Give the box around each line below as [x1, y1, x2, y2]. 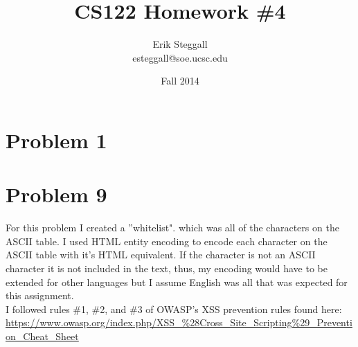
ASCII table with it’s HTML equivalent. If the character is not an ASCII [6, 247, 316, 262]
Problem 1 [6, 125, 107, 154]
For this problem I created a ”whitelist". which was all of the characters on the [6, 220, 339, 235]
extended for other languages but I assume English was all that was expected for [6, 274, 348, 289]
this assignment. [6, 288, 74, 303]
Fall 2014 [161, 73, 199, 88]
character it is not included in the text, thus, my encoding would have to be [6, 261, 328, 275]
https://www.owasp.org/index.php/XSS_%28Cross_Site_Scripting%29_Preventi [6, 315, 352, 330]
